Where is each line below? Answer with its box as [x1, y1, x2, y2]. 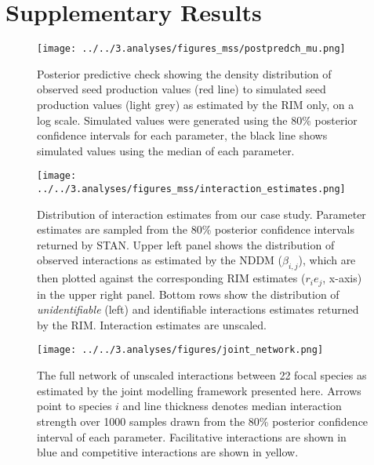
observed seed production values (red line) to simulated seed [37, 81, 326, 97]
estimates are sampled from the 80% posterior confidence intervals [37, 221, 354, 238]
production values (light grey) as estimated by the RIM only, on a [37, 96, 354, 112]
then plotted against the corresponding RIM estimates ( [37, 270, 306, 286]
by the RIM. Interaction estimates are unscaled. [37, 316, 267, 332]
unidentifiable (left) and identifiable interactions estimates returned [37, 301, 359, 318]
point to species [37, 398, 112, 414]
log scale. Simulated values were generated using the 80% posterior [37, 111, 358, 128]
